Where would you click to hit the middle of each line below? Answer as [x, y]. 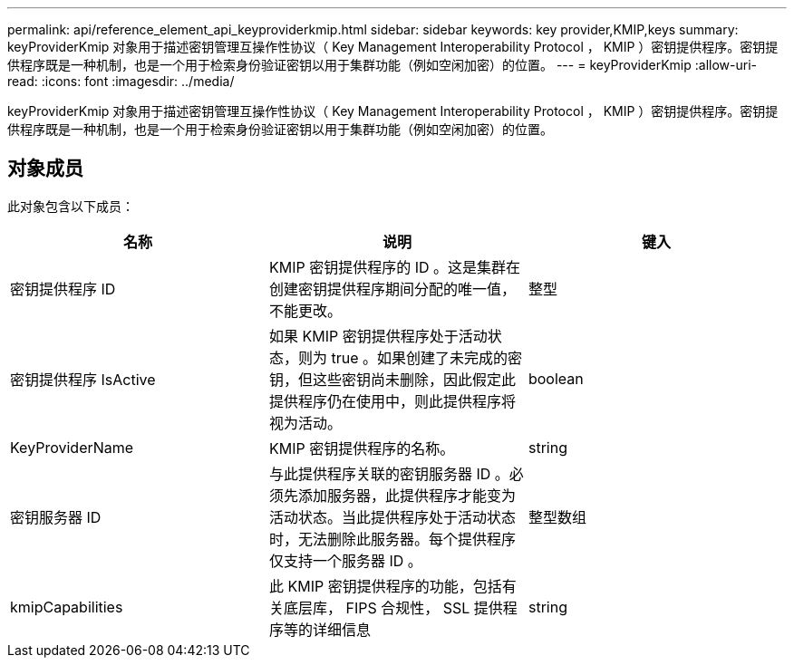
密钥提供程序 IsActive [83, 379]
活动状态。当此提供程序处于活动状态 [392, 517]
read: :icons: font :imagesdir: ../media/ [121, 81]
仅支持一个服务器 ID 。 [345, 560]
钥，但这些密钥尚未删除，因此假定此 [392, 379]
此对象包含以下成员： [71, 206]
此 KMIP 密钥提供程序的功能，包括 [385, 586]
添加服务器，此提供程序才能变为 [407, 495]
